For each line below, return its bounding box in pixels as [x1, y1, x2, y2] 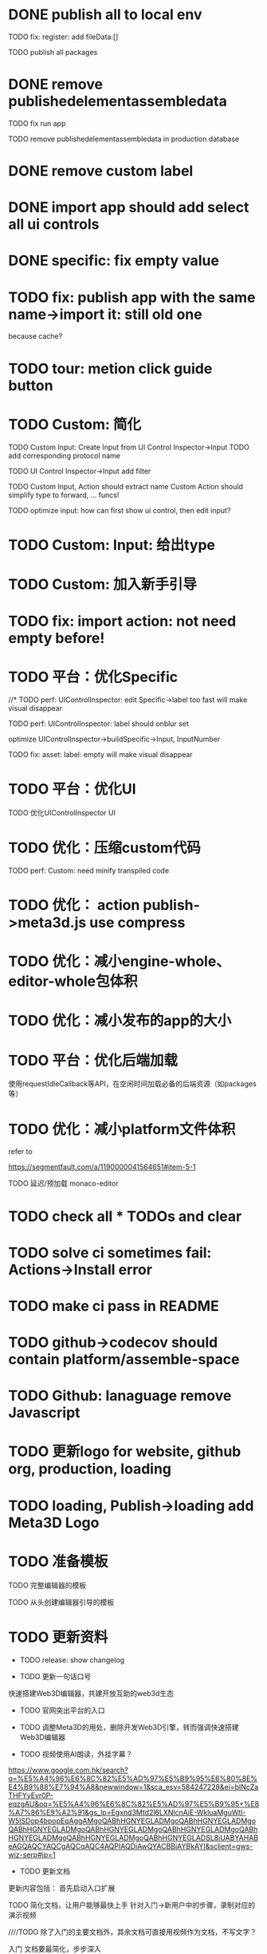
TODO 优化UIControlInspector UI [8, 807, 116, 818]
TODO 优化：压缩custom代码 [8, 839, 202, 857]
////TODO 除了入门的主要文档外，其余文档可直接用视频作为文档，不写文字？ [8, 1927, 257, 1936]
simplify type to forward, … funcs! [8, 490, 120, 500]
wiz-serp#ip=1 [8, 1850, 56, 1859]
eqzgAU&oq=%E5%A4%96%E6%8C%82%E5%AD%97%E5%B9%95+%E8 [8, 1799, 260, 1808]
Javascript [8, 1404, 81, 1422]
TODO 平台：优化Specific [8, 668, 178, 686]
